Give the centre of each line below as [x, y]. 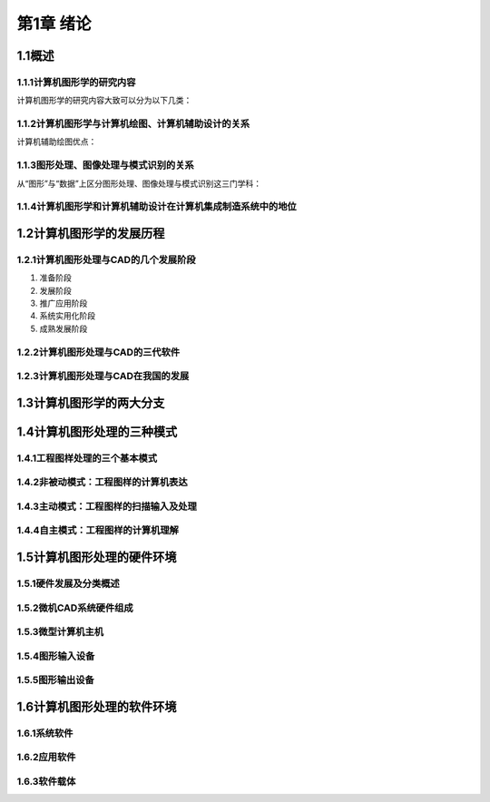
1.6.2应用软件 [46, 758]
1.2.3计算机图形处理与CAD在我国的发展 [103, 377]
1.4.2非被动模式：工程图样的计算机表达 [102, 483]
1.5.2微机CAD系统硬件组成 [75, 608]
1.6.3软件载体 [46, 782]
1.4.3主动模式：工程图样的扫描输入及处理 [107, 506]
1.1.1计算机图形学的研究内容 [76, 82]
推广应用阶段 [64, 303]
